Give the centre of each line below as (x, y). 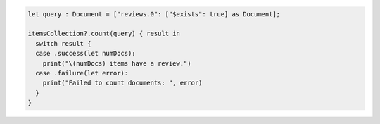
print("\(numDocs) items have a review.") (117, 63)
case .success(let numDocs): (86, 54)
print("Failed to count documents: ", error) (122, 83)
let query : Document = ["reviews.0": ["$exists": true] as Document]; (154, 14)
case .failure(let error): (82, 73)
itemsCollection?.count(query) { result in (104, 34)
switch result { (63, 43)
